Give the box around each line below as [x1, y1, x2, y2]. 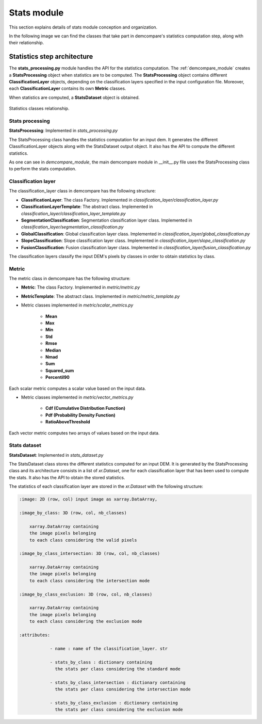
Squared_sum [45, 368, 74, 373]
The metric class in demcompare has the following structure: [9, 275, 131, 281]
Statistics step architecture [9, 52, 93, 61]
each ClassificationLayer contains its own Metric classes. [9, 85, 126, 92]
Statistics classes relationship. [9, 106, 70, 112]
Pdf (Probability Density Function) [45, 412, 116, 418]
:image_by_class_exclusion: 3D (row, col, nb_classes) [19, 592, 152, 597]
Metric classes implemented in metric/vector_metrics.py [21, 394, 133, 400]
